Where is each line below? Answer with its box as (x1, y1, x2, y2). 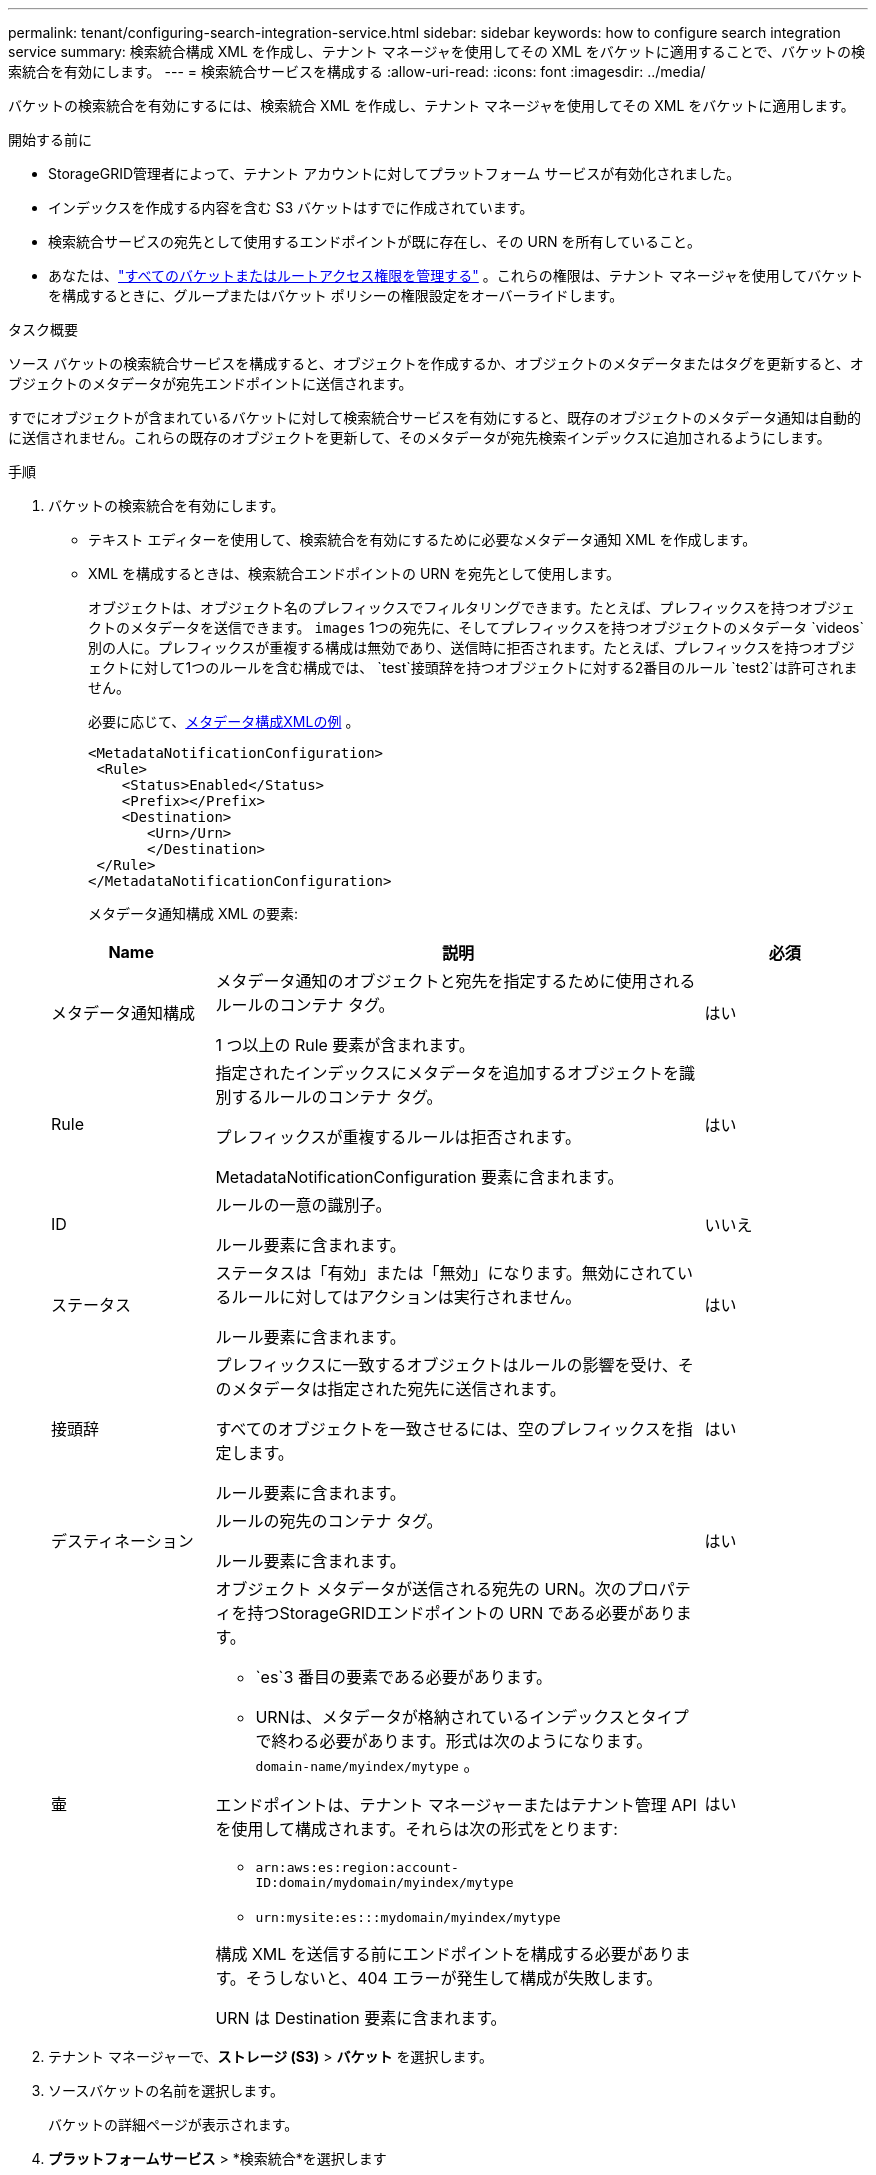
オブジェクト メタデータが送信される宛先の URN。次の (215, 1579, 627, 1599)
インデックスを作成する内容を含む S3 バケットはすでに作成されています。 (48, 199, 534, 216)
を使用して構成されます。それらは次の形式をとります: (215, 1819, 618, 1839)
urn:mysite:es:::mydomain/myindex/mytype (255, 1910, 561, 1925)
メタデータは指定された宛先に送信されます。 (231, 1379, 566, 1399)
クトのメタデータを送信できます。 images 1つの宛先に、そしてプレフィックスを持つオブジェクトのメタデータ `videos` (88, 619, 864, 636)
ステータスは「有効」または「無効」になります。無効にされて (215, 1263, 677, 1283)
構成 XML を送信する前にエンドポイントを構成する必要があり (215, 1944, 675, 1964)
